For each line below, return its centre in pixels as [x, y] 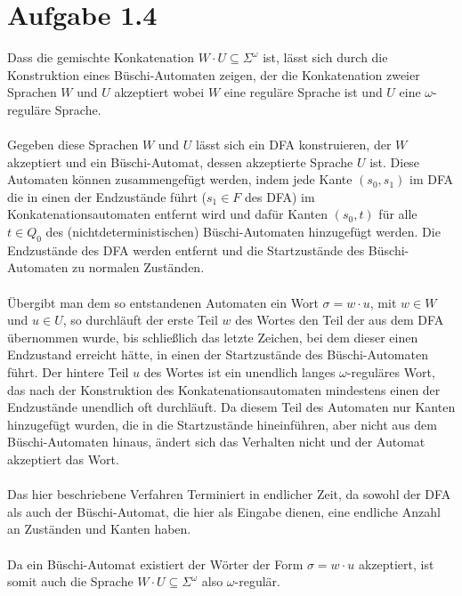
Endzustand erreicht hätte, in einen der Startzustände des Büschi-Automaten [218, 354]
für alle [398, 214]
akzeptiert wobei [159, 92]
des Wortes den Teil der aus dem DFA [340, 320]
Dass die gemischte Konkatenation [101, 57]
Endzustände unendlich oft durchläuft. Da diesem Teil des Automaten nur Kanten [231, 407]
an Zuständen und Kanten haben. [99, 529]
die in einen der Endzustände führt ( [107, 196]
